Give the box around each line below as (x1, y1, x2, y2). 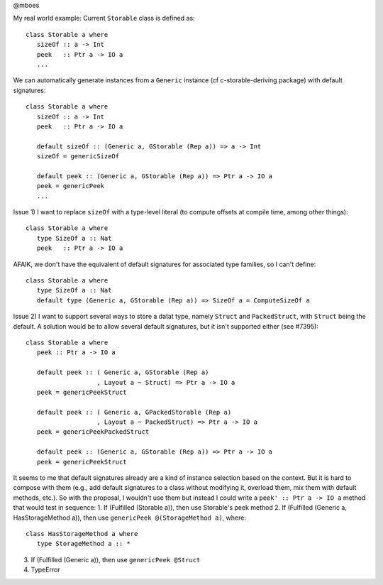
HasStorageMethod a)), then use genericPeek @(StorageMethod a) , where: (13, 513, 246, 522)
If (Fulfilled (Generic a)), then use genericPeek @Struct (30, 555, 201, 564)
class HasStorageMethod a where (26, 530, 138, 537)
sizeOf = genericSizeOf (36, 153, 120, 160)
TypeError (30, 565, 60, 574)
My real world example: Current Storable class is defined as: (13, 14, 195, 23)
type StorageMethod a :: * (36, 540, 131, 548)
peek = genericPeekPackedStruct (36, 428, 150, 436)
